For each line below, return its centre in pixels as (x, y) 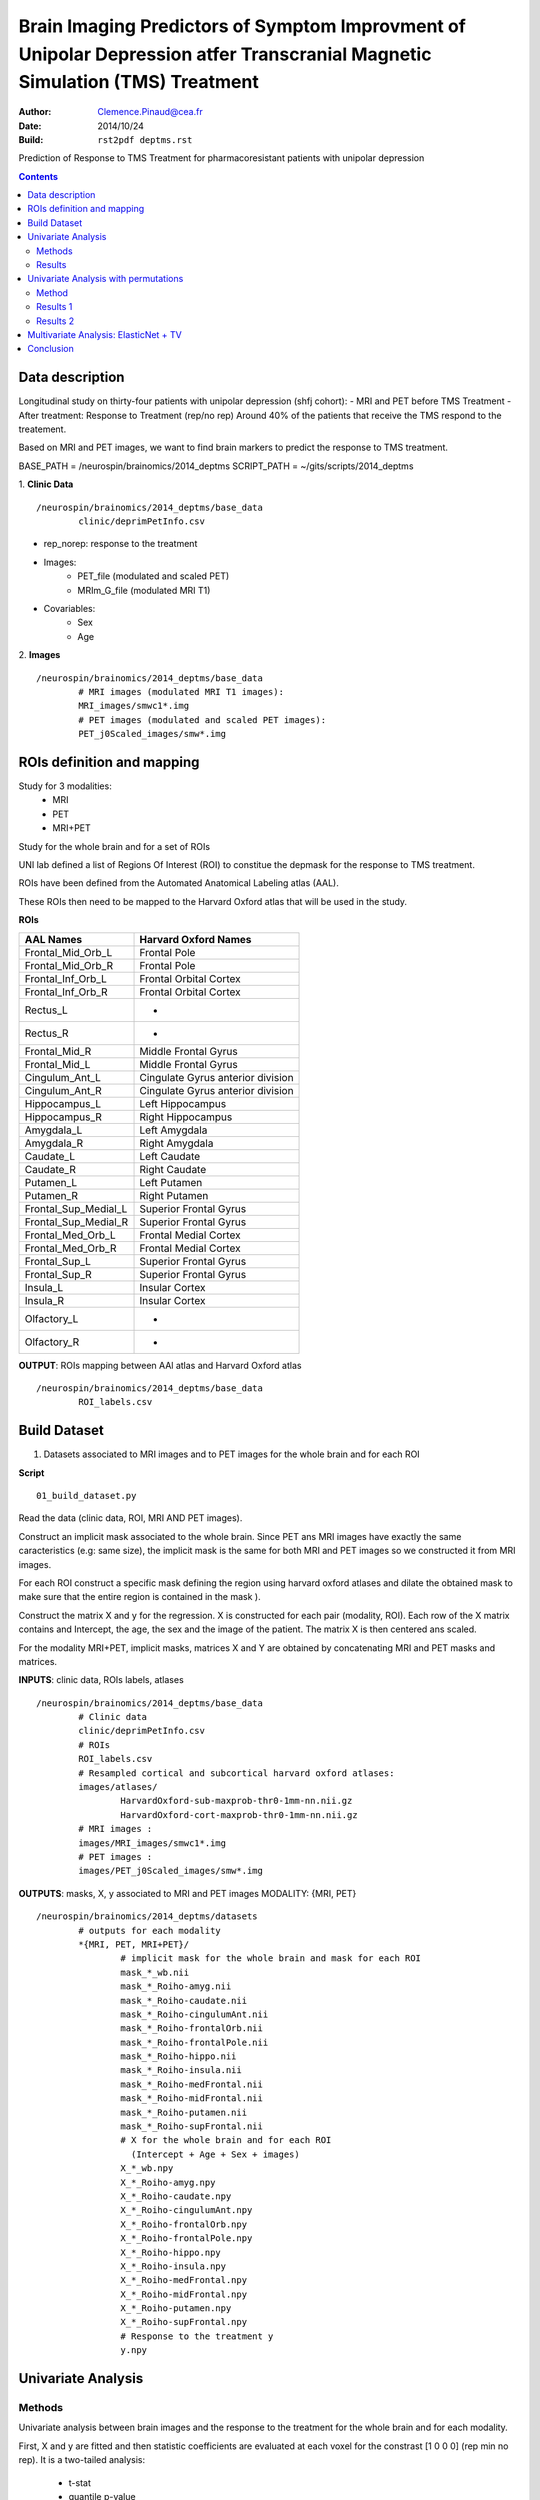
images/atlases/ (118, 1787)
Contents (38, 176)
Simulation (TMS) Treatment (138, 82)
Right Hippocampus (186, 1117)
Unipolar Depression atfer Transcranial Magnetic (225, 54)
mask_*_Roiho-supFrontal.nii (192, 2126)
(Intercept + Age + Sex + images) (215, 2154)
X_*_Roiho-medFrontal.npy (184, 2280)
